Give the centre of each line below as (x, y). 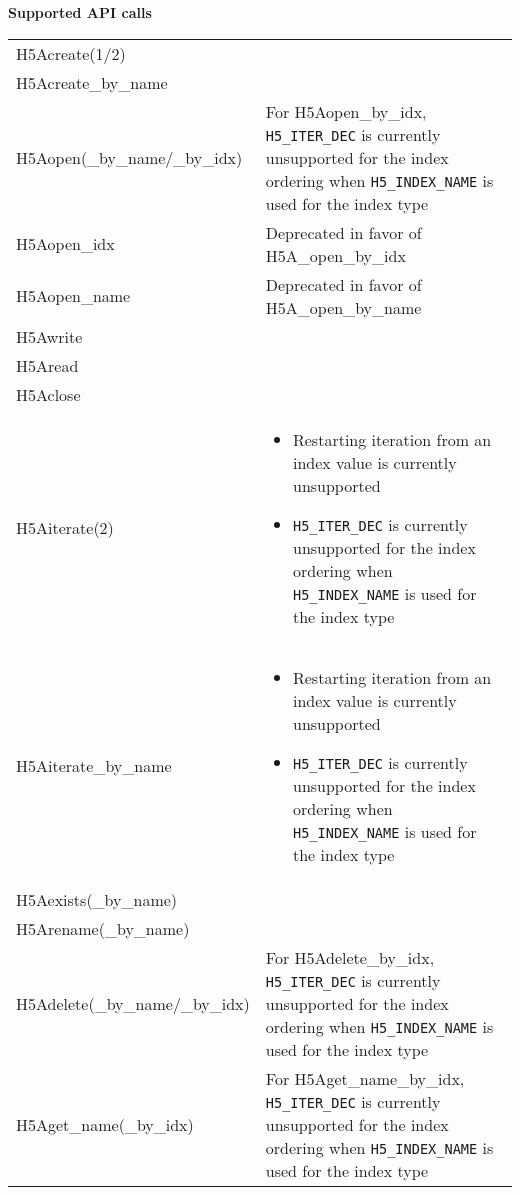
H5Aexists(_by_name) (97, 899)
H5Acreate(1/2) (71, 53)
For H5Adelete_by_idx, (350, 957)
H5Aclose (48, 394)
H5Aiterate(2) (65, 528)
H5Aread (47, 365)
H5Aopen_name (73, 296)
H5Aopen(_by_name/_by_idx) (129, 157)
